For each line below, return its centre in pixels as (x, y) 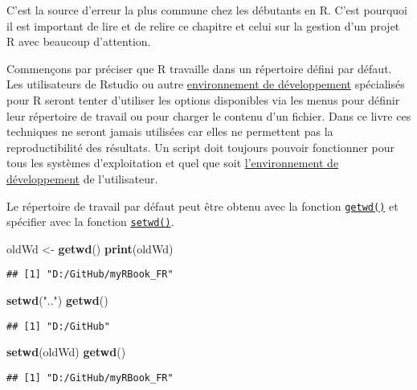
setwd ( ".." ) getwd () (57, 300)
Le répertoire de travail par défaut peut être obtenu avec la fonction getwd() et (202, 205)
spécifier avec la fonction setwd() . (90, 222)
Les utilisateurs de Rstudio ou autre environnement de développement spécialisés (206, 84)
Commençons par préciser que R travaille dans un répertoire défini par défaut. (199, 68)
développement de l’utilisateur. (82, 178)
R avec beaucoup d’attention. (79, 41)
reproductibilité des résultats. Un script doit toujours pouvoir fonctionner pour (201, 147)
